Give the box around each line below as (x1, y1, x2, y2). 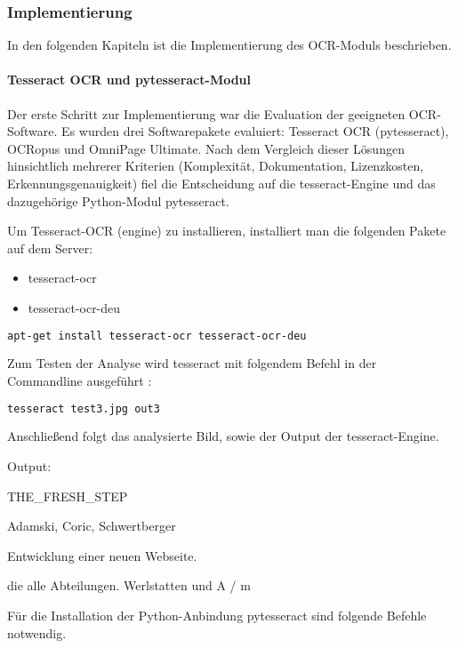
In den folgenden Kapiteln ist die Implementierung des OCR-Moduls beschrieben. (7, 36, 452, 54)
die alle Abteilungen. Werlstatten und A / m (7, 576, 251, 595)
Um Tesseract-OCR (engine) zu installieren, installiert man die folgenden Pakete (7, 221, 446, 240)
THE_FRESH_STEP (7, 486, 128, 505)
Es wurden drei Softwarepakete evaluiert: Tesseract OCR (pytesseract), (61, 122, 449, 140)
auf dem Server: (7, 238, 93, 257)
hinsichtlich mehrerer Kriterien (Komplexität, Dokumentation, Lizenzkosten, (7, 156, 424, 175)
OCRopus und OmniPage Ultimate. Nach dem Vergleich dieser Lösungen (7, 139, 405, 157)
